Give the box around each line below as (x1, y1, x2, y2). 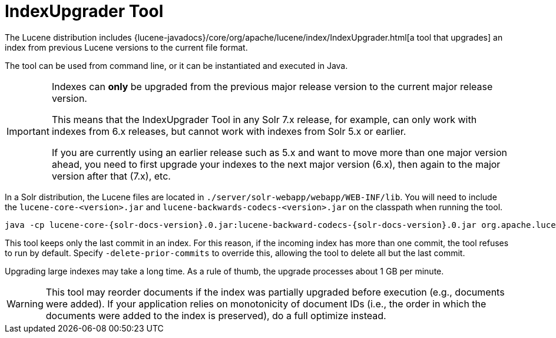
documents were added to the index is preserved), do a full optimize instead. (45, 309, 386, 322)
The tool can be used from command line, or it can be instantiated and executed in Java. (5, 60, 348, 71)
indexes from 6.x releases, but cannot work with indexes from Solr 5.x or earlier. (51, 125, 406, 137)
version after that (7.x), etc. (51, 170, 171, 182)
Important (6, 125, 49, 137)
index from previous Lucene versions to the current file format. (5, 42, 248, 52)
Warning (6, 297, 44, 310)
